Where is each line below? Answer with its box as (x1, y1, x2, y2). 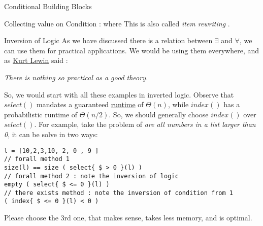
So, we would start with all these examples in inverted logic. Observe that (4, 89, 234, 100)
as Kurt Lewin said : (4, 55, 68, 66)
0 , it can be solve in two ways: (4, 128, 98, 139)
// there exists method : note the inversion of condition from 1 (4, 189, 234, 197)
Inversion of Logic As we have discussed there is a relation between (4, 35, 213, 46)
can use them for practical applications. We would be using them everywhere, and (4, 45, 259, 55)
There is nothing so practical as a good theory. (4, 72, 148, 82)
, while (168, 99, 189, 110)
